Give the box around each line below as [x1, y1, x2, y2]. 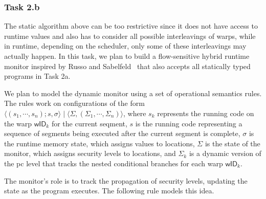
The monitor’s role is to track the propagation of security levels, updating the [4, 175, 248, 186]
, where [123, 107, 146, 118]
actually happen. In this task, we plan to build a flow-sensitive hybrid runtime [4, 51, 250, 61]
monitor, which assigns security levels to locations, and [4, 148, 176, 159]
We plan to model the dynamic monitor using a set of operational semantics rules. [4, 87, 262, 98]
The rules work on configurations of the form [4, 98, 145, 108]
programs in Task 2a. [4, 71, 71, 81]
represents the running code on [157, 107, 254, 118]
